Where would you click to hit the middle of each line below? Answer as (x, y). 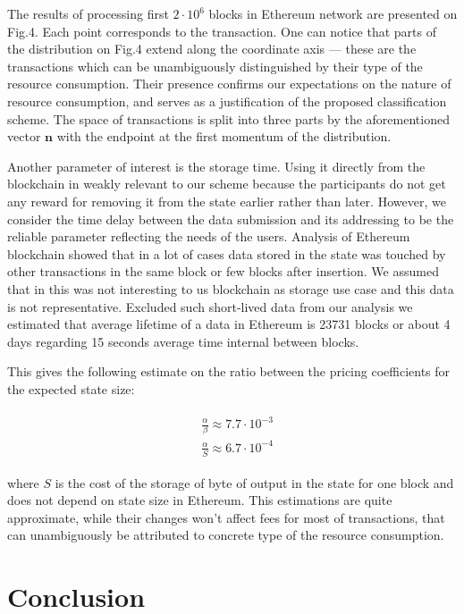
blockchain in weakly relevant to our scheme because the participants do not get (227, 184)
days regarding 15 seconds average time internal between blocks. (183, 341)
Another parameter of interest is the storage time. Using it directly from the (216, 166)
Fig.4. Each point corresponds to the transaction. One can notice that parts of (222, 31)
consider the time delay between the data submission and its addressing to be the (231, 219)
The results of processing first (88, 13)
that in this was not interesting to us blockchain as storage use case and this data (231, 288)
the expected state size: (71, 388)
